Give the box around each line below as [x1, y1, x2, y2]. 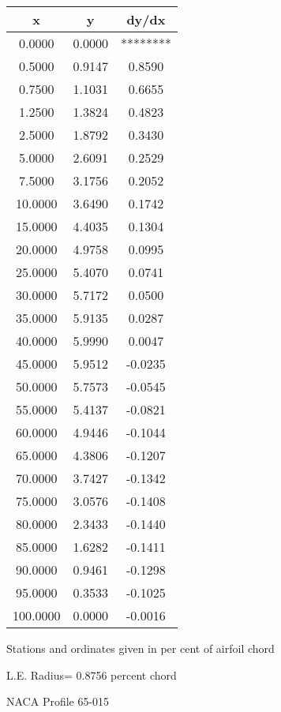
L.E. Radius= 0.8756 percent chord [6, 666, 177, 683]
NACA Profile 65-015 [6, 693, 110, 710]
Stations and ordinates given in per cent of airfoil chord [6, 640, 275, 656]
